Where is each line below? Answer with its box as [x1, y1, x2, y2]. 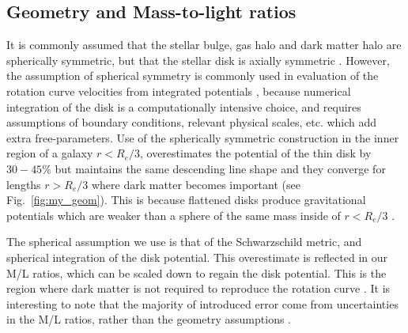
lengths [6, 176, 41, 192]
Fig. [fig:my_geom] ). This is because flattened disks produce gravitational [6, 191, 366, 208]
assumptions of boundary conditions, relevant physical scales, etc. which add [6, 114, 377, 131]
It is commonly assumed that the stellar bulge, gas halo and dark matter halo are [6, 36, 402, 53]
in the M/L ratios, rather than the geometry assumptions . [6, 311, 292, 327]
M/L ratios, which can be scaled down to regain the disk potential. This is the [6, 264, 387, 281]
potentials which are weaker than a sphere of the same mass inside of [6, 206, 341, 223]
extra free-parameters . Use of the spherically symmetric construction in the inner [6, 129, 399, 146]
